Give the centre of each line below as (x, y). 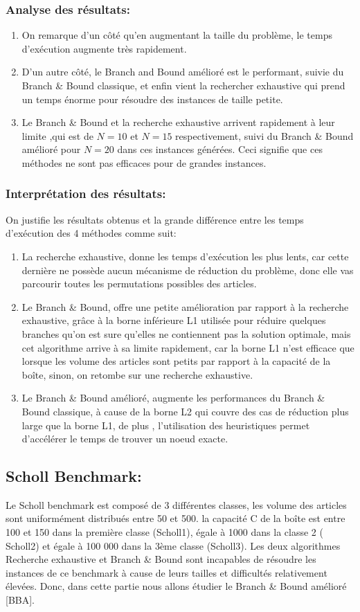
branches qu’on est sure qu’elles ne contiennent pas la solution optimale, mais (186, 333)
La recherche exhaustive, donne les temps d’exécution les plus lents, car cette (185, 256)
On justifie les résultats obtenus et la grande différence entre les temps (155, 219)
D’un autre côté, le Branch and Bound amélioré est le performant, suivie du (183, 72)
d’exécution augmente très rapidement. (104, 48)
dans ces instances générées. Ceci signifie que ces (220, 149)
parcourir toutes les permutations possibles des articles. (139, 283)
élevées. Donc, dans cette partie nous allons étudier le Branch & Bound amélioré (176, 586)
